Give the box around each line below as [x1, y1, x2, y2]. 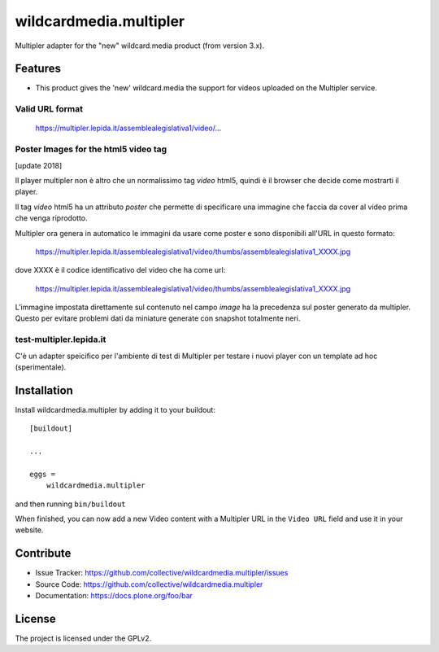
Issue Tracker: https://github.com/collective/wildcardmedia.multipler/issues [35, 568, 289, 578]
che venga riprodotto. [15, 213, 89, 223]
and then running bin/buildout [15, 499, 126, 509]
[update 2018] [15, 160, 63, 170]
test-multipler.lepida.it [15, 334, 106, 345]
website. [15, 525, 44, 535]
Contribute [15, 546, 72, 561]
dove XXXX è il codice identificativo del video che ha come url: [15, 265, 226, 275]
